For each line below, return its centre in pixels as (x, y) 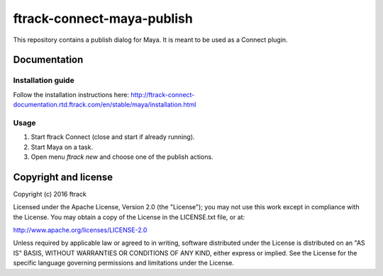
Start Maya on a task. (62, 147)
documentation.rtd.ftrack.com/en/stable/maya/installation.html (105, 105)
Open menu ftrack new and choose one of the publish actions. (122, 157)
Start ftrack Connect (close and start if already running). (113, 137)
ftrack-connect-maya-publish (103, 18)
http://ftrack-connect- (162, 94)
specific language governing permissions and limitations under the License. (123, 263)
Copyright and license (63, 177)
